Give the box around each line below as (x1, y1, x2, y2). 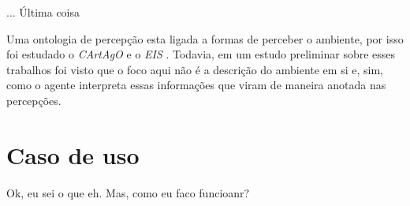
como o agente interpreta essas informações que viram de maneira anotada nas (6, 77, 386, 93)
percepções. (6, 92, 61, 108)
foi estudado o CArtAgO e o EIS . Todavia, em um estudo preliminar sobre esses (6, 46, 396, 62)
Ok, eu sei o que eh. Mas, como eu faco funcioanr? (6, 184, 250, 200)
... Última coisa (6, 4, 80, 20)
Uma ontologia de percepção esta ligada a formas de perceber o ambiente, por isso (6, 30, 404, 47)
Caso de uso (6, 138, 140, 170)
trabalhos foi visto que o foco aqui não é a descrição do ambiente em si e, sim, (6, 61, 383, 77)
